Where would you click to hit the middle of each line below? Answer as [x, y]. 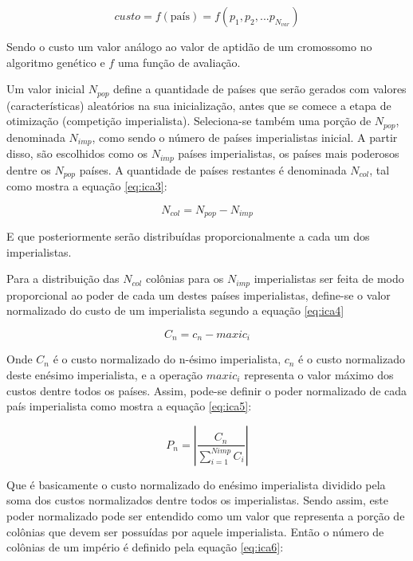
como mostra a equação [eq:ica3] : [87, 186]
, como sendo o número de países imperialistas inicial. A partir [245, 137]
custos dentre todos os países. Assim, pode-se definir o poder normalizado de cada [207, 390]
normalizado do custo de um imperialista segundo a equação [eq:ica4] [175, 310]
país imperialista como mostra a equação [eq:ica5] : [129, 406]
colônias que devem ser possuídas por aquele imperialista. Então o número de [195, 531]
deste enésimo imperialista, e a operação [105, 374]
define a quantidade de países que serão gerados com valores [260, 89]
